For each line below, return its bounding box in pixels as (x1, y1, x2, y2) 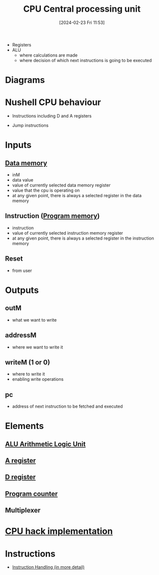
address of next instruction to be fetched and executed (12, 404, 123, 410)
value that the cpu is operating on (12, 187, 80, 193)
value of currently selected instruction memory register (12, 230, 123, 236)
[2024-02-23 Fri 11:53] (59, 20, 105, 25)
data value (12, 177, 34, 183)
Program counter (5, 490, 58, 498)
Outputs (5, 285, 39, 296)
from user (12, 267, 32, 273)
